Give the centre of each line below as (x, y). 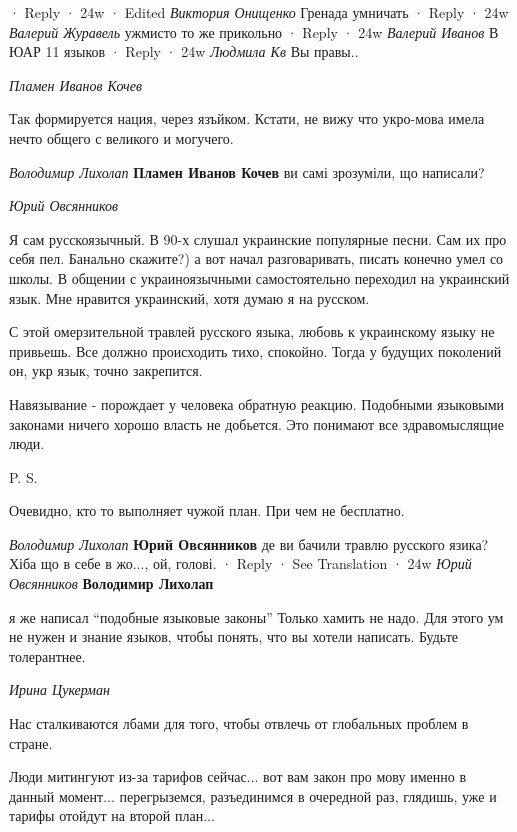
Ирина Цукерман (59, 689)
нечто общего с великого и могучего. (121, 137)
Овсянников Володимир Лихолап (111, 583)
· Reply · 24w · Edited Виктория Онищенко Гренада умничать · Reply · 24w (259, 12)
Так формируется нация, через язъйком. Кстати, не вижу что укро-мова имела (247, 118)
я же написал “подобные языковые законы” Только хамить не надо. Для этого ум (256, 616)
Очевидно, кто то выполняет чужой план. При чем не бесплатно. (207, 510)
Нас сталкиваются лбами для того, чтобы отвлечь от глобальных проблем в (239, 723)
